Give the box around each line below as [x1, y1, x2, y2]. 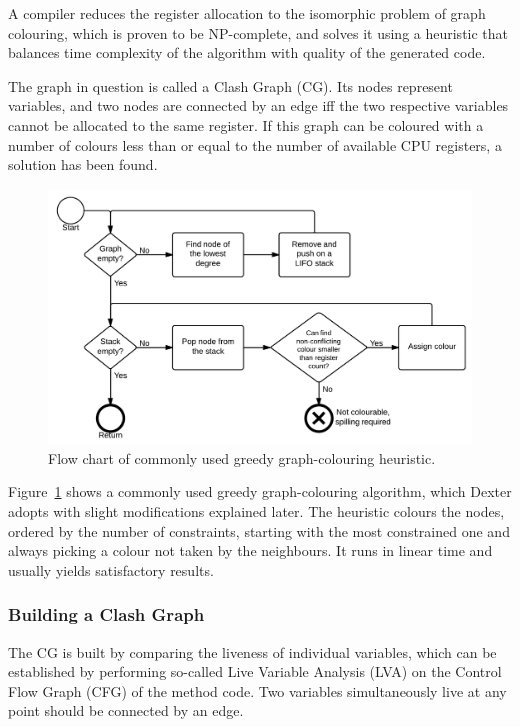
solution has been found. [8, 154, 158, 175]
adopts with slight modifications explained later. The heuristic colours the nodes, [8, 501, 505, 521]
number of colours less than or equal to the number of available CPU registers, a [8, 134, 502, 155]
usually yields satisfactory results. [8, 559, 214, 580]
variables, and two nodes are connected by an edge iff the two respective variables [8, 95, 509, 116]
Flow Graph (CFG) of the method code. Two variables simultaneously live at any [8, 680, 507, 701]
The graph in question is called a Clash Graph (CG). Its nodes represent [8, 75, 453, 96]
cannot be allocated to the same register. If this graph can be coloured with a [8, 114, 484, 135]
